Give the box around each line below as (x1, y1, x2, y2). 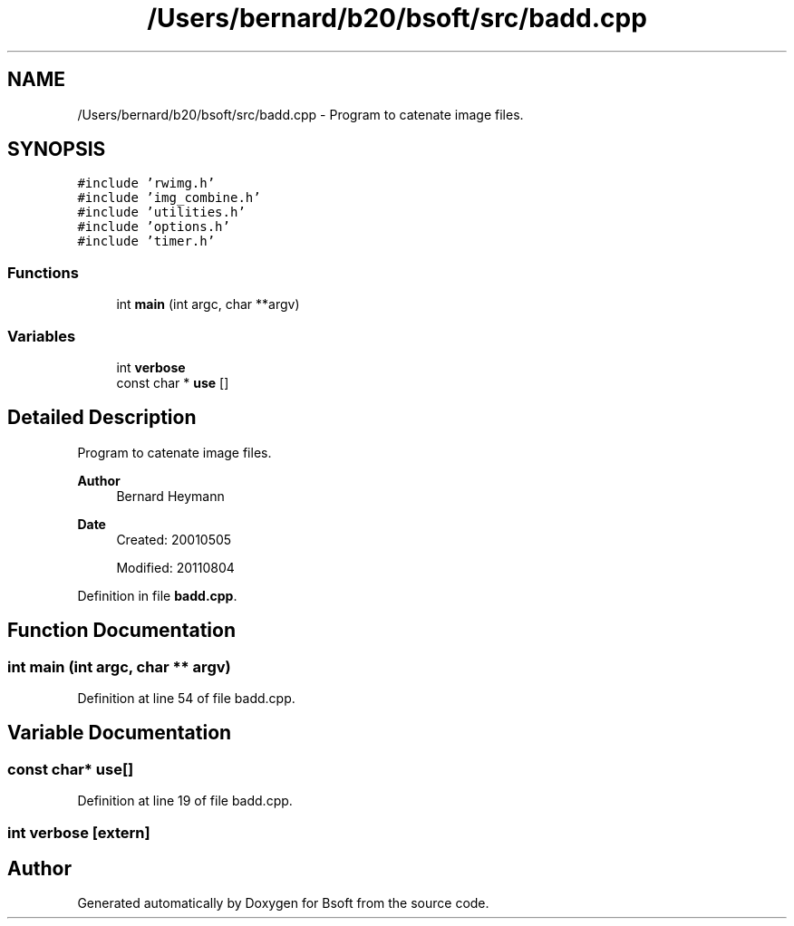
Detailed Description (7, 406, 197, 429)
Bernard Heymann (116, 487, 225, 504)
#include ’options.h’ (77, 219, 230, 235)
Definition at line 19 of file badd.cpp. (77, 793, 293, 809)
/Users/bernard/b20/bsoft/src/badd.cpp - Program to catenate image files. (77, 106, 524, 122)
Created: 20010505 (116, 531, 232, 547)
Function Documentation (7, 619, 236, 642)
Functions (7, 263, 79, 282)
